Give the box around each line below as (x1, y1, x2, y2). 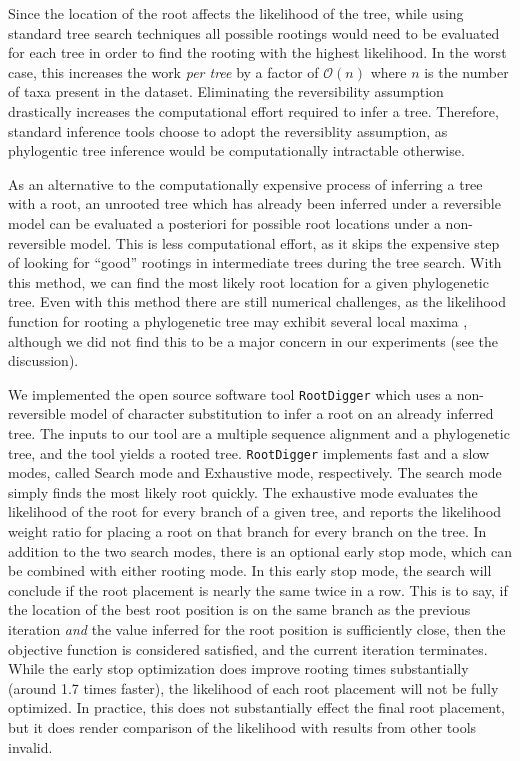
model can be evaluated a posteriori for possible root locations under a (8, 212, 441, 233)
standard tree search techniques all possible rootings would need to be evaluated (8, 22, 500, 43)
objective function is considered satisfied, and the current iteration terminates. (8, 638, 488, 659)
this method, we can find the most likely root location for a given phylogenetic (8, 271, 489, 292)
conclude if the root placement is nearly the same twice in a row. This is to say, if (8, 579, 508, 600)
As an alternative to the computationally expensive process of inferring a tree (8, 173, 483, 194)
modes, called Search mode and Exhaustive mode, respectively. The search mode (8, 462, 502, 483)
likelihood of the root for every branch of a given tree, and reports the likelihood (8, 501, 502, 522)
